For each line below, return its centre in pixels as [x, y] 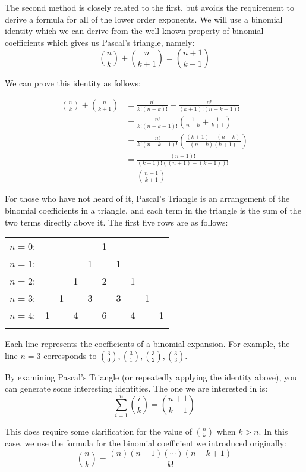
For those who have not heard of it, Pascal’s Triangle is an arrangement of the [147, 199]
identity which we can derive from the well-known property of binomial [134, 31]
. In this [273, 431]
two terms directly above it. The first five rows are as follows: [116, 222]
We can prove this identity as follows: [73, 83]
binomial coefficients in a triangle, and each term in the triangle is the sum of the [153, 210]
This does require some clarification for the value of [98, 431]
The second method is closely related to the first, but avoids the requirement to [150, 7]
